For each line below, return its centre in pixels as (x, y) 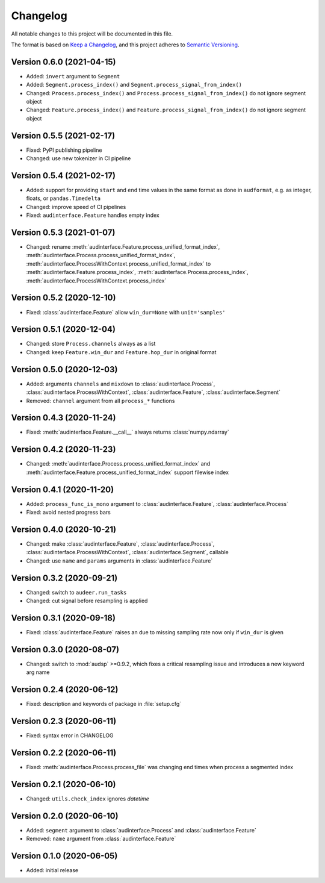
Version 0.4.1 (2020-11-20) (63, 489)
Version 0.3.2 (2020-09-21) (64, 578)
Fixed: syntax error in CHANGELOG (70, 735)
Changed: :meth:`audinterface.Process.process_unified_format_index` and (118, 464)
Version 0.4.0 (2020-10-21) (64, 529)
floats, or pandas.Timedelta (63, 198)
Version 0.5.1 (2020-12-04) (63, 329)
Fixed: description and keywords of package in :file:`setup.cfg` (104, 704)
